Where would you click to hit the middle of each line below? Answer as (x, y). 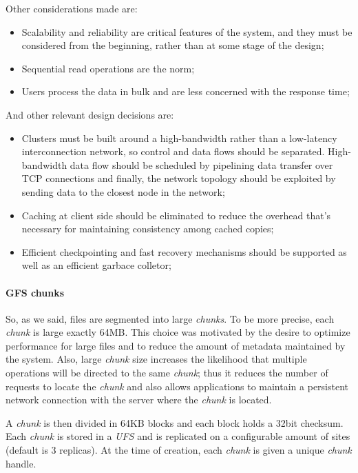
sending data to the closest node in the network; (123, 191)
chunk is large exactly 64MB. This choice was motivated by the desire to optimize (178, 332)
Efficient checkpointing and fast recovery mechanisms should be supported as (184, 251)
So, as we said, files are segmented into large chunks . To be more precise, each (170, 318)
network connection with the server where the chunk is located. (139, 400)
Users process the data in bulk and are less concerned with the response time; (186, 91)
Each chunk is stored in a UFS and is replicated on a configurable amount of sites (178, 436)
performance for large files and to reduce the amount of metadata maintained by (176, 345)
